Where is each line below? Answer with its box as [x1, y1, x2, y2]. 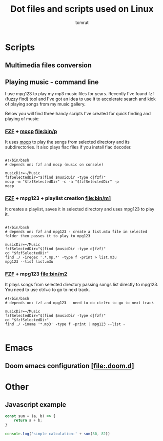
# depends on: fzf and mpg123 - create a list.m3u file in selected [5, 229, 147, 234]
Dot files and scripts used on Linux [10, 3, 154, 15]
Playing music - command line [5, 78, 99, 86]
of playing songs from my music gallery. [5, 101, 86, 107]
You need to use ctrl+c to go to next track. [5, 287, 90, 293]
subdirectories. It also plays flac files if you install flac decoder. [5, 144, 132, 150]
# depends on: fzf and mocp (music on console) [5, 162, 104, 167]
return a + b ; [14, 418, 42, 423]
